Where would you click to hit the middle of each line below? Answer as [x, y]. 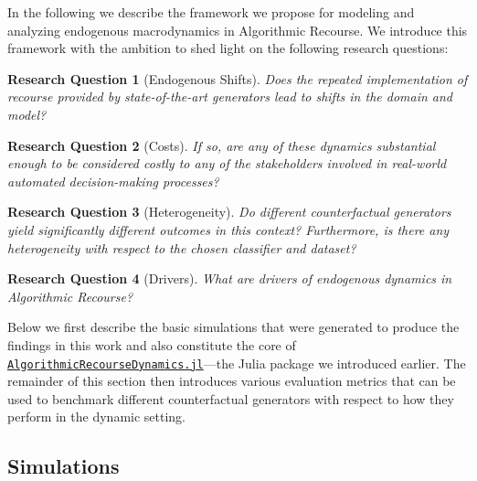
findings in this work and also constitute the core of [152, 344]
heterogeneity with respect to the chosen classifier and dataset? [182, 247]
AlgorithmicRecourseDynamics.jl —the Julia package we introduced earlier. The [237, 363]
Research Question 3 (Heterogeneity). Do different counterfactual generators [229, 212]
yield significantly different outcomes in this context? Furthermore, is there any [228, 229]
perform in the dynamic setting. [97, 417]
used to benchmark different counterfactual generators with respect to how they [231, 398]
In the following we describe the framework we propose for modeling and [211, 12]
